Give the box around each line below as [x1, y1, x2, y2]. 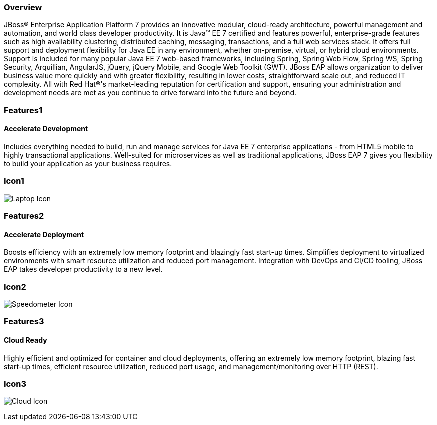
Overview [4, 2, 42, 12]
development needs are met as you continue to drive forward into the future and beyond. [4, 88, 296, 97]
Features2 [4, 211, 44, 221]
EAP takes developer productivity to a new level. [4, 265, 163, 274]
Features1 [4, 105, 42, 115]
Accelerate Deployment [4, 230, 84, 239]
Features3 [4, 316, 44, 327]
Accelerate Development [4, 124, 88, 133]
